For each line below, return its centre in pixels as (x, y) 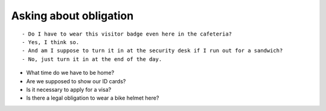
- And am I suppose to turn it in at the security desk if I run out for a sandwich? (152, 51)
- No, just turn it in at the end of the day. (92, 59)
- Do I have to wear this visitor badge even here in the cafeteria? (127, 34)
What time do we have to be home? (70, 73)
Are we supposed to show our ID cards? (76, 81)
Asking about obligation (72, 16)
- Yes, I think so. (51, 42)
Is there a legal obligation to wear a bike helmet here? (93, 98)
